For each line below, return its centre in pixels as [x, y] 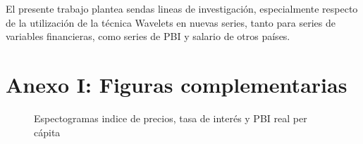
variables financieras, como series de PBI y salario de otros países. [148, 36]
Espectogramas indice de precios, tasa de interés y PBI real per [171, 118]
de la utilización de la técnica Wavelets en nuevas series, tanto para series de [171, 22]
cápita [47, 132]
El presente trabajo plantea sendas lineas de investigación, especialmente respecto [182, 8]
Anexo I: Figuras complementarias [177, 84]
